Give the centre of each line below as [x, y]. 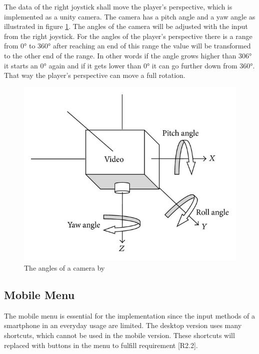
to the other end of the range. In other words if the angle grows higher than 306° [128, 55]
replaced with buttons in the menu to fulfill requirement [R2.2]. [101, 345]
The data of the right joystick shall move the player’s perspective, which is [118, 6]
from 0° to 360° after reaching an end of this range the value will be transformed [127, 46]
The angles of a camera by [64, 268]
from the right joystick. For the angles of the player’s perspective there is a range [128, 36]
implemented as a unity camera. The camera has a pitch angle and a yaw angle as [130, 16]
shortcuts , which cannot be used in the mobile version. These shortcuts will [119, 335]
